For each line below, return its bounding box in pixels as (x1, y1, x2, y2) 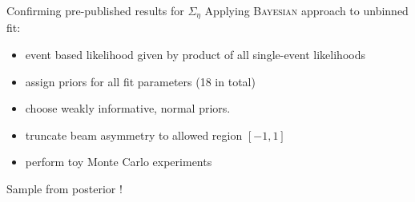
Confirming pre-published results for (6, 2, 184, 18)
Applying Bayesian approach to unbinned (204, 2, 409, 18)
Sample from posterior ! (6, 180, 123, 197)
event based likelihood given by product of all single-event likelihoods (25, 46, 365, 63)
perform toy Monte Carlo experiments (25, 153, 212, 170)
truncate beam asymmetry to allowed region (25, 126, 243, 143)
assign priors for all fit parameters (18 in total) (25, 73, 256, 89)
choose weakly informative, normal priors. (25, 100, 231, 117)
